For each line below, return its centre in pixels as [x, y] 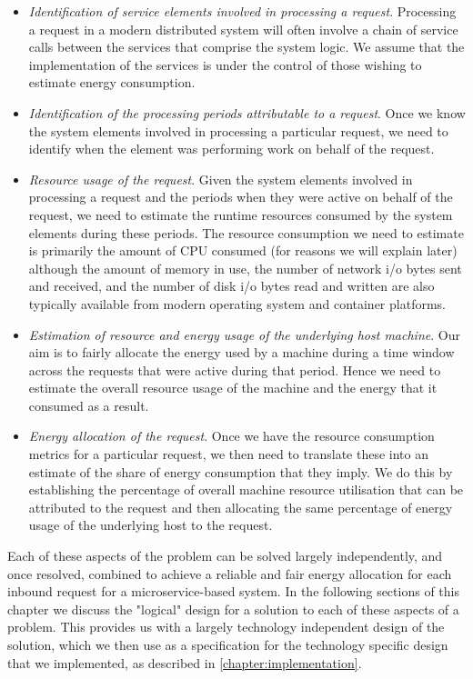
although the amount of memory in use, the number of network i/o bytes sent [245, 268]
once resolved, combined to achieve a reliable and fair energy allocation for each [230, 573]
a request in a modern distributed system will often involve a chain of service [243, 29]
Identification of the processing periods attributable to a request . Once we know [247, 112]
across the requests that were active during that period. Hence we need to [235, 369]
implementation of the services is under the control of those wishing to [225, 64]
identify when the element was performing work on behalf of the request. [231, 149]
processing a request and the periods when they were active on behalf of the [241, 197]
